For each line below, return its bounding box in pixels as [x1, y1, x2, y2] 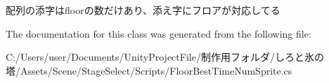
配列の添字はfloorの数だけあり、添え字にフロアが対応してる [6, 3, 280, 17]
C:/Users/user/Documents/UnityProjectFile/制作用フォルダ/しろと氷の [6, 50, 324, 64]
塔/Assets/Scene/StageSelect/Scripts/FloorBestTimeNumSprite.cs [6, 63, 292, 77]
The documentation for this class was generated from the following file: [6, 26, 311, 40]
